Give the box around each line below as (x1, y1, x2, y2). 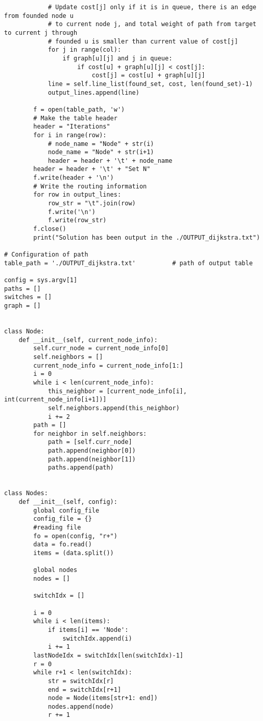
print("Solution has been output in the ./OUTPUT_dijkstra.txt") (33, 234, 260, 241)
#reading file (33, 524, 81, 532)
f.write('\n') (47, 208, 95, 216)
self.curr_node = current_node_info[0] (33, 345, 169, 352)
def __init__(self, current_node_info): (18, 336, 158, 344)
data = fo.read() (33, 541, 92, 548)
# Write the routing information (33, 182, 147, 190)
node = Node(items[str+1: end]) (47, 694, 158, 702)
